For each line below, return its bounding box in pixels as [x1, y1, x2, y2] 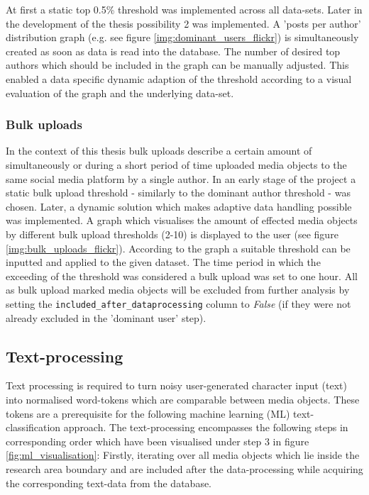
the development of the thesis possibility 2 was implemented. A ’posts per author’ [6, 16, 361, 30]
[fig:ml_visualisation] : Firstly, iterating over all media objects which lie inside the [6, 447, 360, 462]
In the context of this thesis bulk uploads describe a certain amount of [6, 143, 312, 158]
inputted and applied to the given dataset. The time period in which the [6, 255, 321, 269]
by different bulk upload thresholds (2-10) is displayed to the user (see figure [6, 226, 338, 241]
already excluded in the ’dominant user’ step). [6, 310, 206, 325]
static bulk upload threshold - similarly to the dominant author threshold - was [6, 185, 351, 200]
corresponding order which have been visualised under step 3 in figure [6, 433, 309, 448]
